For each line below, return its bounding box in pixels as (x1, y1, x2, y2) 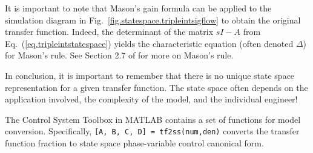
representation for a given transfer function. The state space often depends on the (5, 81, 308, 93)
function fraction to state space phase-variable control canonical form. (5, 137, 264, 149)
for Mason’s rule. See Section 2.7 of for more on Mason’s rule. (5, 49, 234, 61)
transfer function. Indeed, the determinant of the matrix (5, 25, 214, 38)
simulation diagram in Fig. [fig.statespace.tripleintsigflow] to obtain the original (5, 13, 301, 26)
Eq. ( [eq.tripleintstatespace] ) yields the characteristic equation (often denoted (5, 37, 294, 49)
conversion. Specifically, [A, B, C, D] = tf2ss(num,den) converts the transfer (5, 125, 300, 137)
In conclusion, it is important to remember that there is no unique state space (5, 69, 295, 81)
